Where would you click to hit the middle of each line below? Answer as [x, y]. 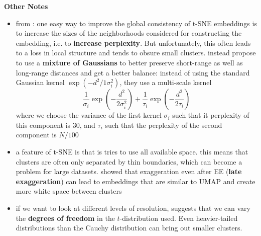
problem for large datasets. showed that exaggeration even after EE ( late [129, 171]
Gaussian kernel [40, 82]
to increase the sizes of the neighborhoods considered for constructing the [129, 33]
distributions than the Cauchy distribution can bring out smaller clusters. [129, 228]
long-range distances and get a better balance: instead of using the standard [133, 72]
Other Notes [26, 6]
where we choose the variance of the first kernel [89, 115]
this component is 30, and [55, 125]
